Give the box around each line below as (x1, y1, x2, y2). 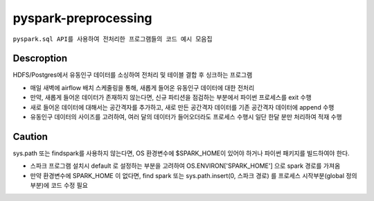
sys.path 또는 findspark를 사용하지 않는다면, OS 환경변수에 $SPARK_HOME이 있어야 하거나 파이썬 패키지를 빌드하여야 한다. (12, 149, 350, 157)
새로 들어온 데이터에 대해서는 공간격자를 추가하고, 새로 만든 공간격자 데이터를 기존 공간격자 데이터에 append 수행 (30, 103, 335, 111)
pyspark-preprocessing (12, 10, 152, 26)
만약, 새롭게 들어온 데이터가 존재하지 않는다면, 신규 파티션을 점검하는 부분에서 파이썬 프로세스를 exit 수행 (30, 94, 312, 102)
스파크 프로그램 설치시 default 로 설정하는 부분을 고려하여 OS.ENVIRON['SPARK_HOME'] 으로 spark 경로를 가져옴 (30, 161, 341, 170)
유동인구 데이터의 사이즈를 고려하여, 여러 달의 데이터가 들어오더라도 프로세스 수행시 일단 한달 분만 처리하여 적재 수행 (30, 113, 342, 121)
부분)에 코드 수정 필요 (30, 181, 88, 190)
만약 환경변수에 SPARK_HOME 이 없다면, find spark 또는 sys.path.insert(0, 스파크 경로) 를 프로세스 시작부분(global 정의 (30, 171, 357, 180)
